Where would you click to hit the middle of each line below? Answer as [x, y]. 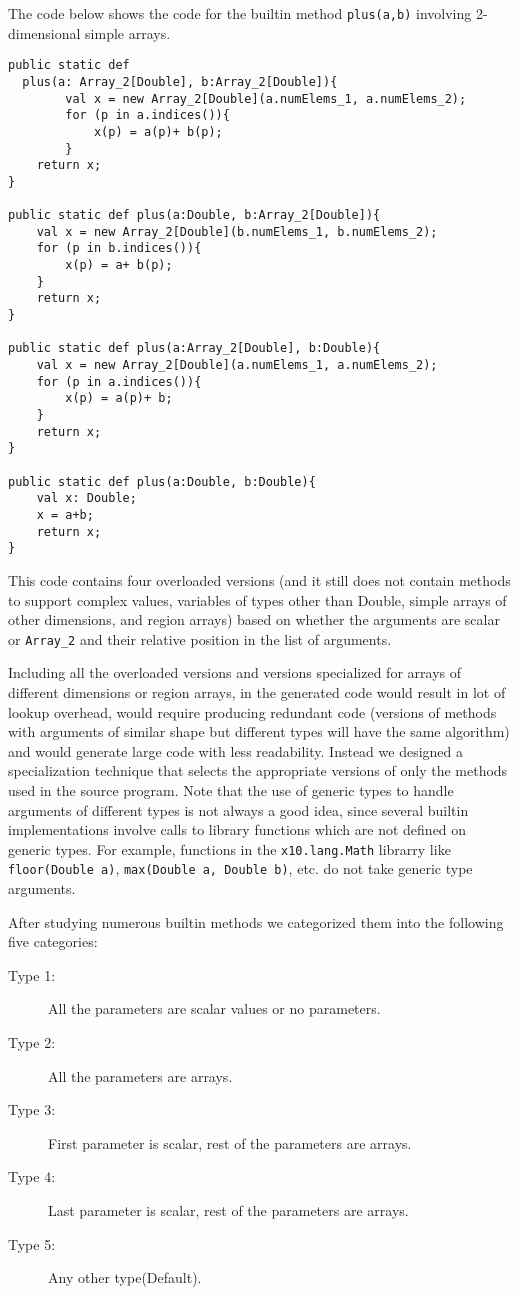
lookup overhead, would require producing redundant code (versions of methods [252, 711]
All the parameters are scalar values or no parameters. [214, 1008]
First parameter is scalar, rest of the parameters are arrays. [230, 1142]
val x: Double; [86, 498]
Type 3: [32, 1109]
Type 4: [32, 1176]
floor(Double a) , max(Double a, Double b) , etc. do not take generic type [240, 868]
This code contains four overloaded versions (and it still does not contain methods [259, 579]
